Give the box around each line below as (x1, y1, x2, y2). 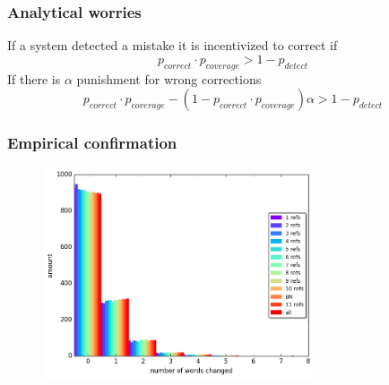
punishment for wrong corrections (76, 69, 262, 88)
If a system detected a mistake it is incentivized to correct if (7, 36, 338, 55)
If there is (7, 69, 61, 88)
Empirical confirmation (7, 132, 177, 154)
